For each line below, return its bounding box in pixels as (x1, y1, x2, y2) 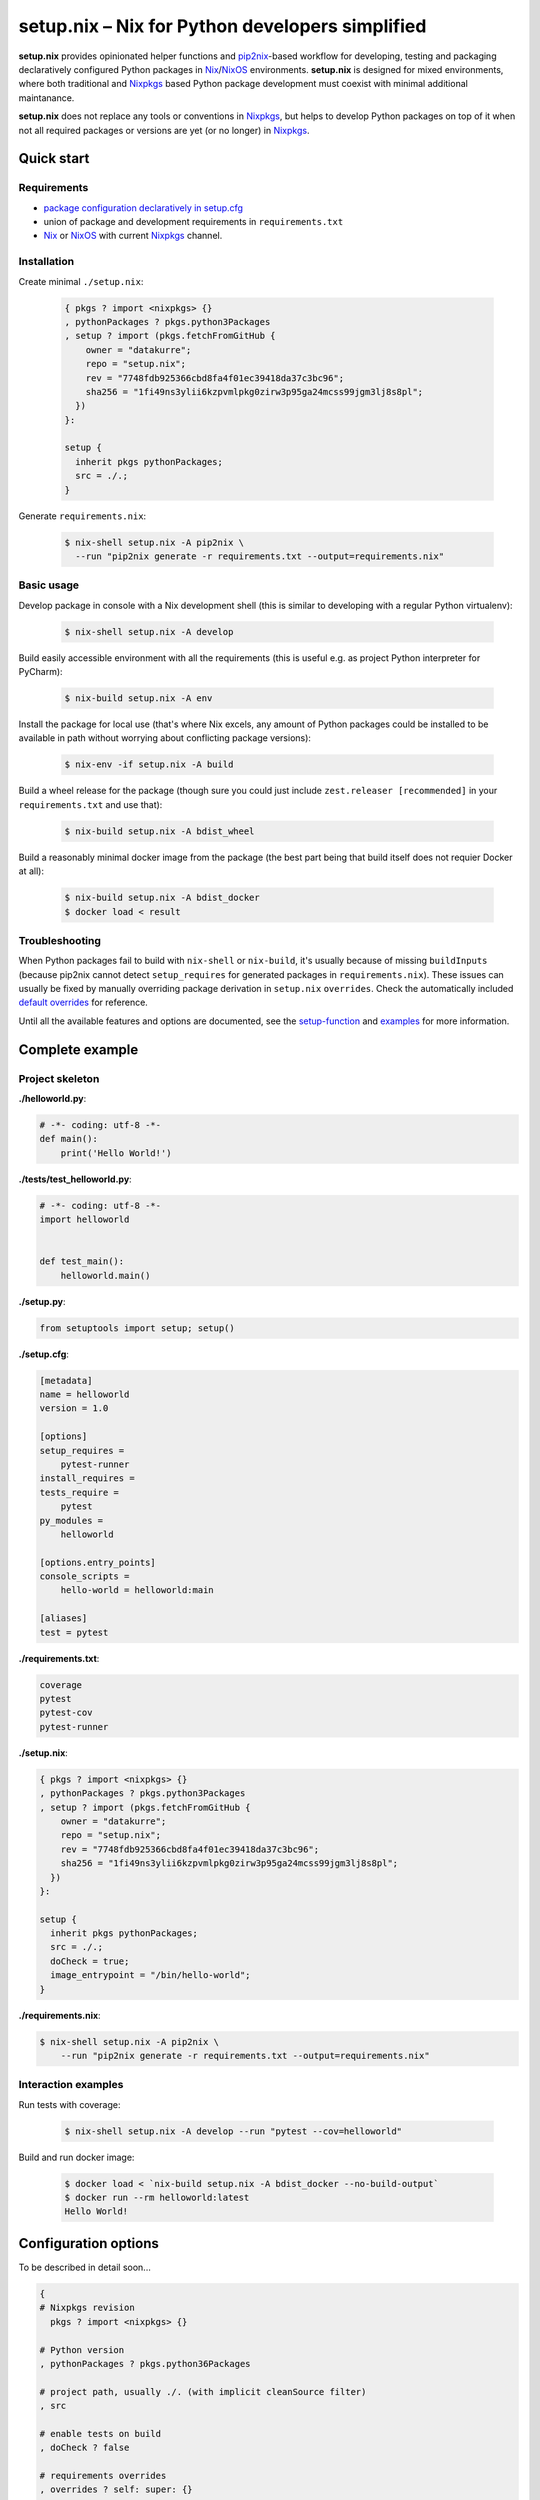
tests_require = (39, 1486, 120, 1498)
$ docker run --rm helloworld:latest (64, 2192, 250, 2204)
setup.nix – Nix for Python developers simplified (18, 15, 427, 37)
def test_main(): (39, 1256, 125, 1267)
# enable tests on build (39, 2428, 162, 2439)
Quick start (18, 150, 90, 167)
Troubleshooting (18, 933, 102, 947)
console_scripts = (39, 1571, 130, 1582)
